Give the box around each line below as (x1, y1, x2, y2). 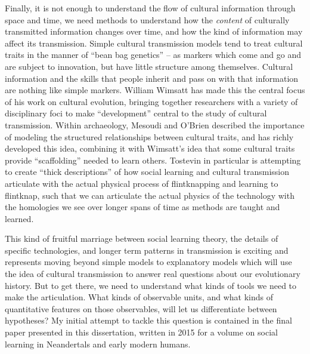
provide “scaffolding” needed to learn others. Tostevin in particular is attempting (5, 153, 301, 166)
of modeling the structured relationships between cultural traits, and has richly (5, 130, 294, 143)
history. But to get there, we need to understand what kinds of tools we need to (5, 279, 297, 291)
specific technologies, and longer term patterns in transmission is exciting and (5, 244, 289, 256)
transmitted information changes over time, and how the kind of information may (5, 25, 303, 38)
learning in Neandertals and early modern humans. (5, 337, 191, 350)
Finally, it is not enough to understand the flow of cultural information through (5, 2, 296, 14)
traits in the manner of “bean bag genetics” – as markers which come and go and (5, 48, 302, 61)
